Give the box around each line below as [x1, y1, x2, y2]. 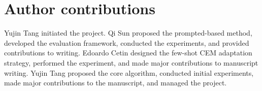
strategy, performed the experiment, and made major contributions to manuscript [4, 57, 258, 68]
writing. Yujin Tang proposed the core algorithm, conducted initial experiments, [4, 67, 254, 78]
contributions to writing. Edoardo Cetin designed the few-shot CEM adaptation [4, 47, 252, 58]
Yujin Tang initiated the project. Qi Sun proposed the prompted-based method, [4, 27, 252, 38]
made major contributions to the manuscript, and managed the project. [4, 77, 227, 88]
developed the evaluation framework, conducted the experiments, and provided [4, 37, 249, 48]
